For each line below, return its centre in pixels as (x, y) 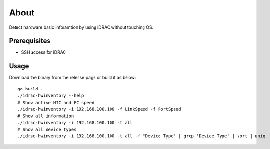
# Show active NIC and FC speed (56, 102)
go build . (31, 89)
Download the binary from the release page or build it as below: (72, 78)
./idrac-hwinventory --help (51, 96)
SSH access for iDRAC (44, 52)
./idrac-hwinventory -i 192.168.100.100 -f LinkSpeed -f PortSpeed (99, 109)
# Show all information (46, 116)
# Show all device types (47, 130)
